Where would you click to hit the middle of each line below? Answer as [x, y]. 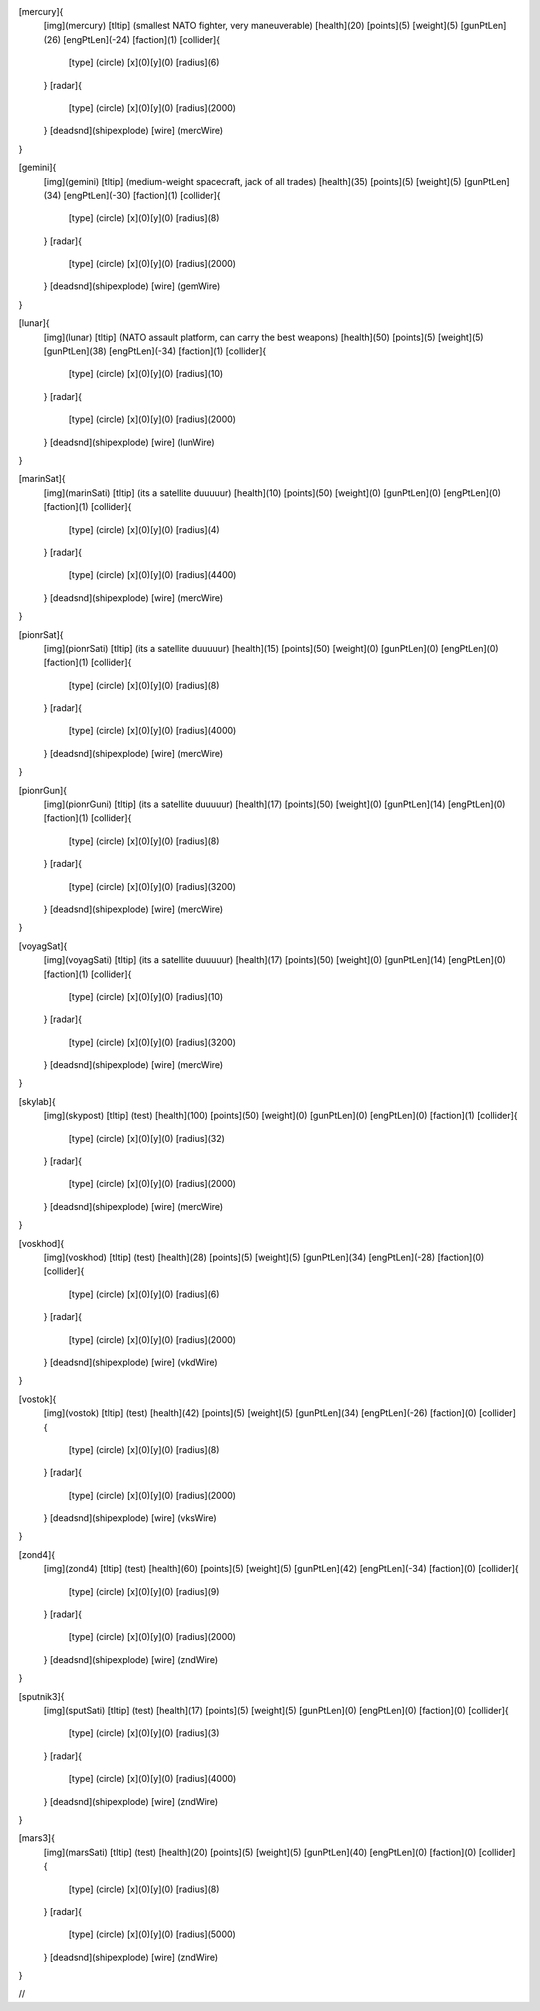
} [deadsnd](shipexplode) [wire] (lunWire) [129, 442]
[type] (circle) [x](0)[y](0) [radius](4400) [152, 575]
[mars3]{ [36, 1838]
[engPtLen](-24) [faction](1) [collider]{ [141, 39]
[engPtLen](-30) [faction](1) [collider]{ [142, 195]
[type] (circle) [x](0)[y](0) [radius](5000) [152, 1934]
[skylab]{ [37, 1101]
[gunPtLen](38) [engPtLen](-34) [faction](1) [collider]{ [155, 351]
